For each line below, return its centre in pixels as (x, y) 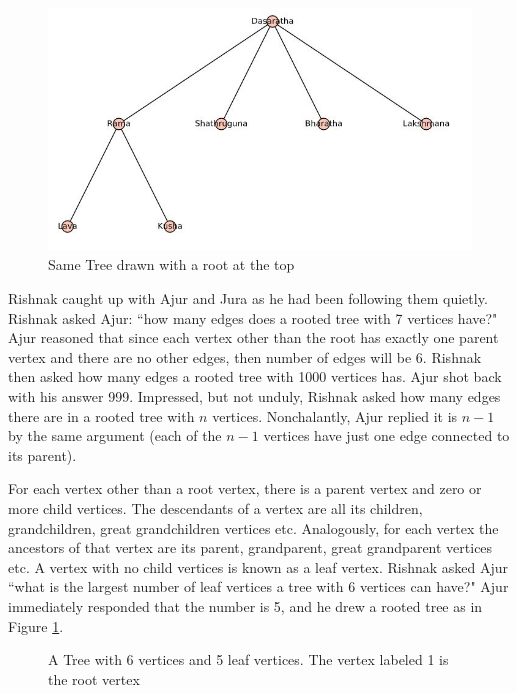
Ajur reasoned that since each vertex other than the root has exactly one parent (253, 337)
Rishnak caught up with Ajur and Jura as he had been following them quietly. (248, 298)
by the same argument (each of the (115, 435)
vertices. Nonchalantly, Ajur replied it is (335, 415)
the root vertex (94, 678)
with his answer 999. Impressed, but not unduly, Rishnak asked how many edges (254, 396)
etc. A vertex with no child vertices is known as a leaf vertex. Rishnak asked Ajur (258, 566)
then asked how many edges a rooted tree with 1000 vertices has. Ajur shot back (255, 376)
